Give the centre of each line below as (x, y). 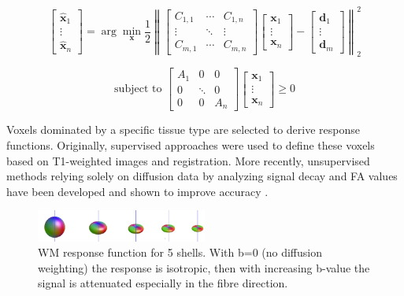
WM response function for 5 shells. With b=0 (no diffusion (180, 252)
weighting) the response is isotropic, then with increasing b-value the (204, 267)
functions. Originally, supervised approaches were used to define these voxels (191, 145)
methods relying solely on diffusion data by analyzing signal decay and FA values (202, 176)
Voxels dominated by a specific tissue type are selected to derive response (183, 129)
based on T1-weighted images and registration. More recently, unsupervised (188, 160)
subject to (138, 89)
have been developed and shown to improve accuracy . (137, 191)
